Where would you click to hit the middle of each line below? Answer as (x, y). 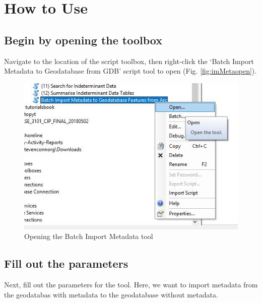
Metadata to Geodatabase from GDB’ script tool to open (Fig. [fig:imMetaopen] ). (130, 71)
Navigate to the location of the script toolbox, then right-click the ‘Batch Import (129, 61)
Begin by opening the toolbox (83, 40)
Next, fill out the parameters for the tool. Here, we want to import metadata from (131, 285)
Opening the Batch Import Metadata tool (89, 236)
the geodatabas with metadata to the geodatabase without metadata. (111, 294)
